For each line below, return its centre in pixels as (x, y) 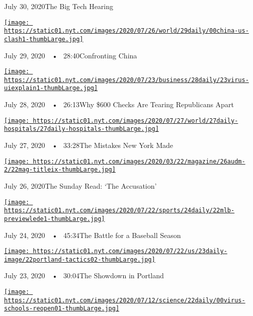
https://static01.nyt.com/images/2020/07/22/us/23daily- (130, 251)
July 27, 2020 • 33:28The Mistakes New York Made (89, 145)
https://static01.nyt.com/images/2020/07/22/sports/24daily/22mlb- (119, 211)
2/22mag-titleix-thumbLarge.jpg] (60, 170)
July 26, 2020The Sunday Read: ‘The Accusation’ (80, 185)
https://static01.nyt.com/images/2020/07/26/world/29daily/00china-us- (126, 31)
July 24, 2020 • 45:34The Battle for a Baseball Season (93, 235)
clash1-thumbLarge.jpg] (44, 39)
